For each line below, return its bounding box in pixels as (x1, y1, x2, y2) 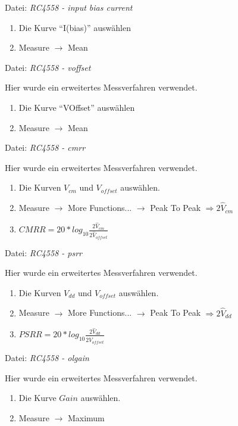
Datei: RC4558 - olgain (5, 351, 89, 363)
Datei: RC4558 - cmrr (5, 141, 86, 154)
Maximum (67, 411, 105, 424)
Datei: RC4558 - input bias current (5, 1, 133, 13)
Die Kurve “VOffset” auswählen (18, 101, 135, 113)
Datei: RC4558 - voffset (5, 61, 91, 73)
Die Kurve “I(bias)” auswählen (18, 21, 131, 33)
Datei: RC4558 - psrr (5, 246, 83, 259)
